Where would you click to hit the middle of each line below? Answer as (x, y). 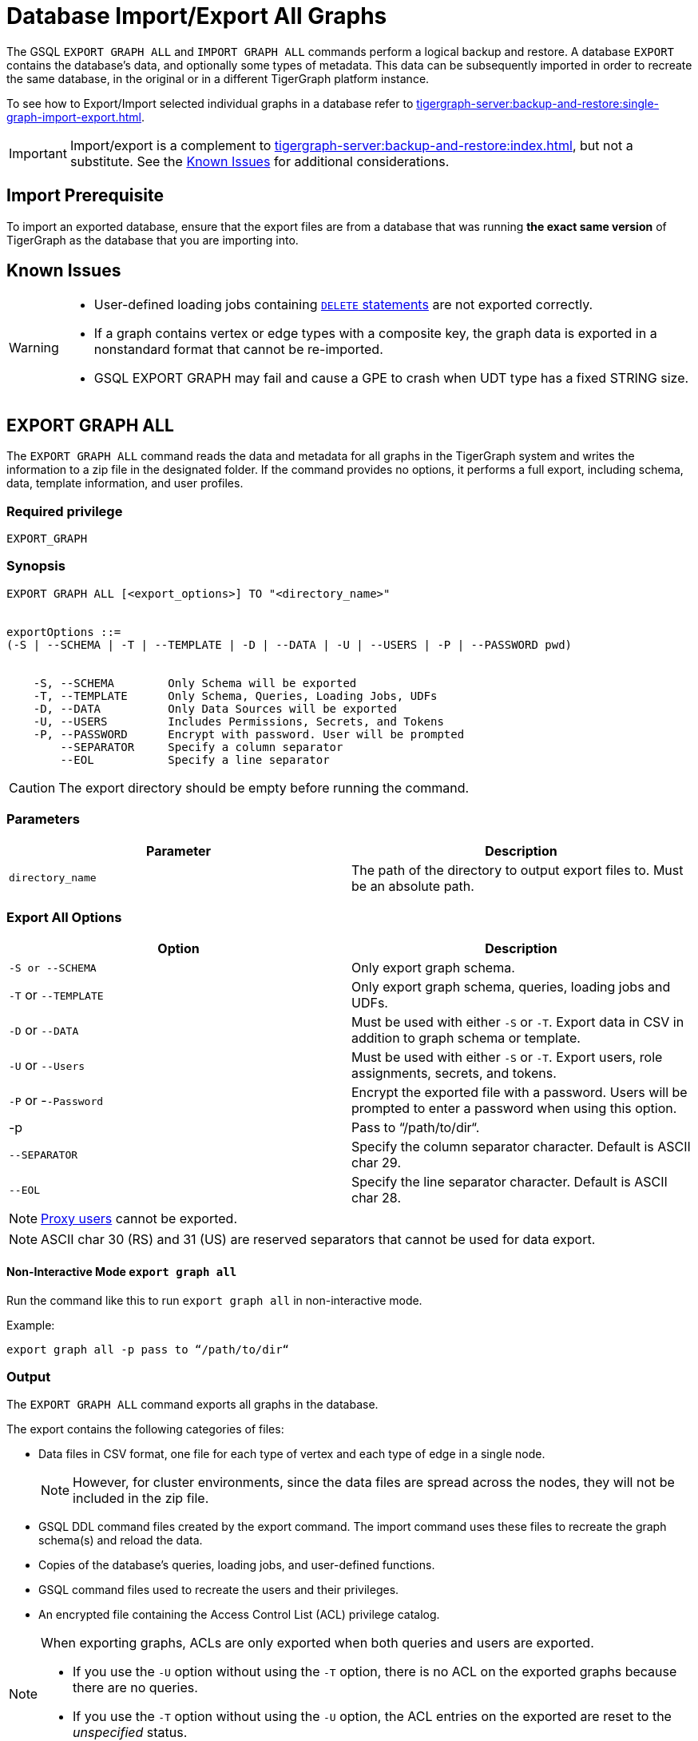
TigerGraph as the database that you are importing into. (153, 240)
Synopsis (36, 566)
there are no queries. (135, 1688)
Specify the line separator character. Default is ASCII (510, 1182)
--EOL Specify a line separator (195, 759)
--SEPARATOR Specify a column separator (202, 747)
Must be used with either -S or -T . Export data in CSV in (518, 1022)
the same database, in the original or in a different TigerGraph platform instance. (218, 78)
